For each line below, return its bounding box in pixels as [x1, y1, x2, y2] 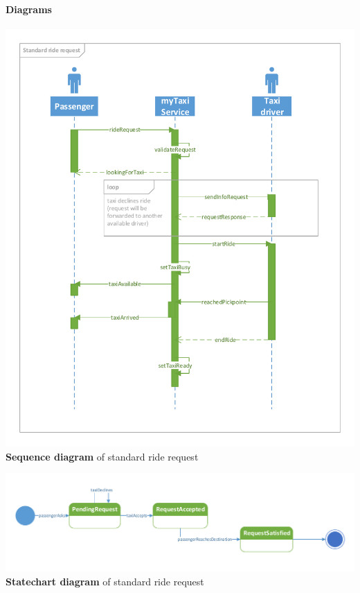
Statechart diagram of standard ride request [6, 574, 204, 589]
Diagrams [6, 1, 52, 16]
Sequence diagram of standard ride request [6, 449, 199, 463]
